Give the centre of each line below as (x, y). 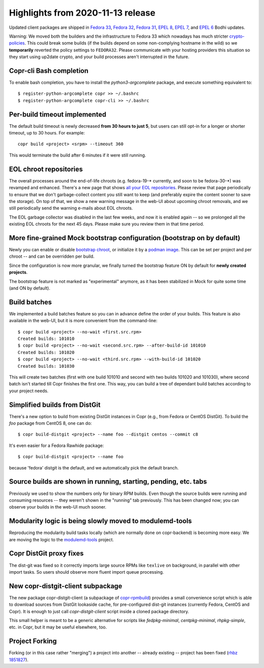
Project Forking (33, 641)
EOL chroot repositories (46, 169)
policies (17, 43)
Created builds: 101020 (46, 352)
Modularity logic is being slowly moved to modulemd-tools (100, 521)
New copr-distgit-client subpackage (66, 586)
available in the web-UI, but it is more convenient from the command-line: (83, 321)
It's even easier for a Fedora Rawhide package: (56, 445)
